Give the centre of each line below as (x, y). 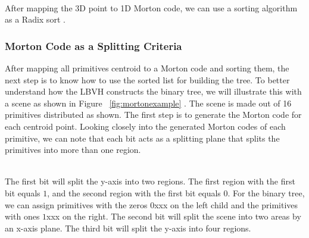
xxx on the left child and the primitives (226, 204)
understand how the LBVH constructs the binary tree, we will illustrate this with (153, 91)
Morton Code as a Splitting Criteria (93, 46)
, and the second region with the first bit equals (134, 192)
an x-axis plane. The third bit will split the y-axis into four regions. (128, 228)
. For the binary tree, (266, 192)
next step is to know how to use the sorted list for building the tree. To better (147, 79)
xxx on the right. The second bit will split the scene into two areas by (174, 216)
